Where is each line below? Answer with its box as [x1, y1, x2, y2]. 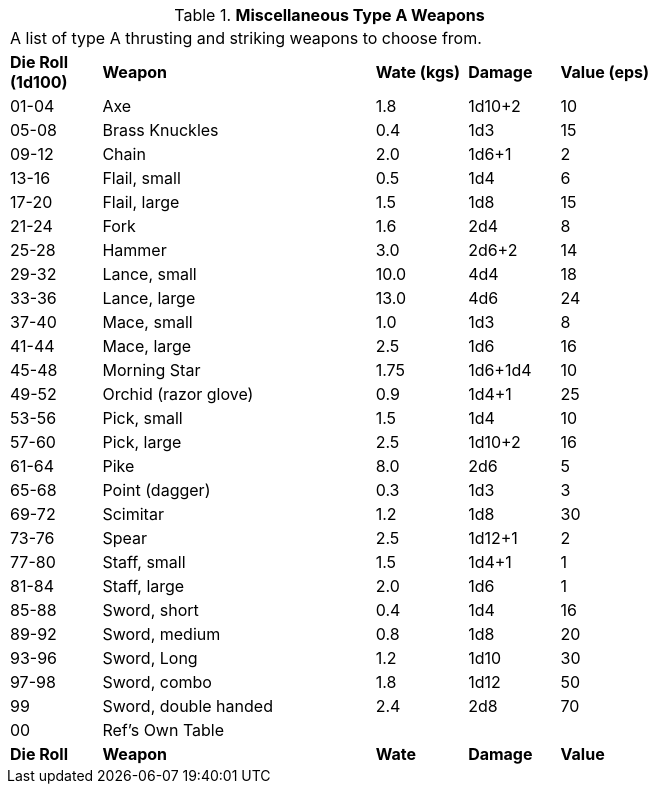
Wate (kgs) [375, 62, 461, 82]
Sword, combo [102, 672, 212, 692]
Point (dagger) [102, 480, 211, 500]
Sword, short [102, 600, 199, 620]
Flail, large [102, 192, 180, 212]
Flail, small [102, 168, 181, 188]
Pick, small [102, 408, 183, 428]
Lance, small [102, 264, 197, 284]
